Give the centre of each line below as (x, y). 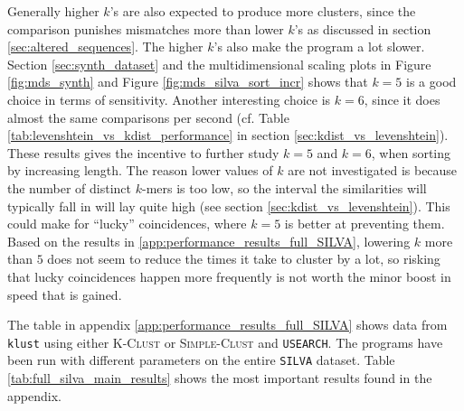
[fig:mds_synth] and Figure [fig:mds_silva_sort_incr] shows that (188, 82)
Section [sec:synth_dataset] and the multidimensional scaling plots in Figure (219, 64)
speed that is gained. (65, 294)
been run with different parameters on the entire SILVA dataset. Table (201, 360)
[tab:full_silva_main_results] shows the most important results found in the (220, 378)
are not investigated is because (373, 170)
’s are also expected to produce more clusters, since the (263, 11)
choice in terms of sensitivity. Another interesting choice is (169, 99)
